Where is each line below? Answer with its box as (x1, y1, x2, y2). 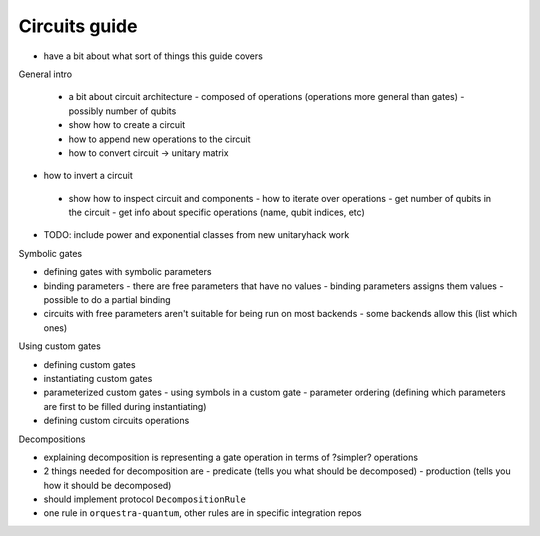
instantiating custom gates (43, 372, 153, 384)
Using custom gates (18, 340, 102, 352)
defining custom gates (43, 358, 136, 370)
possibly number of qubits (68, 105, 177, 117)
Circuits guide (18, 15, 138, 37)
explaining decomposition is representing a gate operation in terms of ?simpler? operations (43, 451, 419, 463)
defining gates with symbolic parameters (43, 266, 212, 278)
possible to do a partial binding (43, 294, 171, 306)
